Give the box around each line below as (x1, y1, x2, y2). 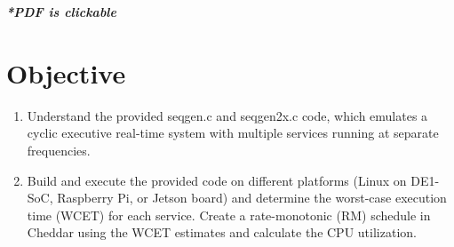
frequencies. (27, 140, 91, 159)
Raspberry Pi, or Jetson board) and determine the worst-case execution (57, 188, 447, 207)
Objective (6, 54, 126, 91)
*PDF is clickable (6, 3, 116, 20)
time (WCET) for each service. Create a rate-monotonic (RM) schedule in (27, 205, 431, 224)
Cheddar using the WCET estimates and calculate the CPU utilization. (27, 223, 417, 242)
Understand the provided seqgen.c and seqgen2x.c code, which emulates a (27, 106, 428, 124)
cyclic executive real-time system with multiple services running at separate (27, 123, 439, 142)
